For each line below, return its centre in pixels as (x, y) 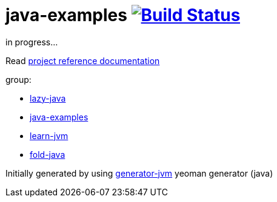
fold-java (48, 154)
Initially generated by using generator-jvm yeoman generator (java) (139, 173)
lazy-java (48, 98)
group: (18, 79)
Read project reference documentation (83, 60)
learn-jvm (49, 135)
